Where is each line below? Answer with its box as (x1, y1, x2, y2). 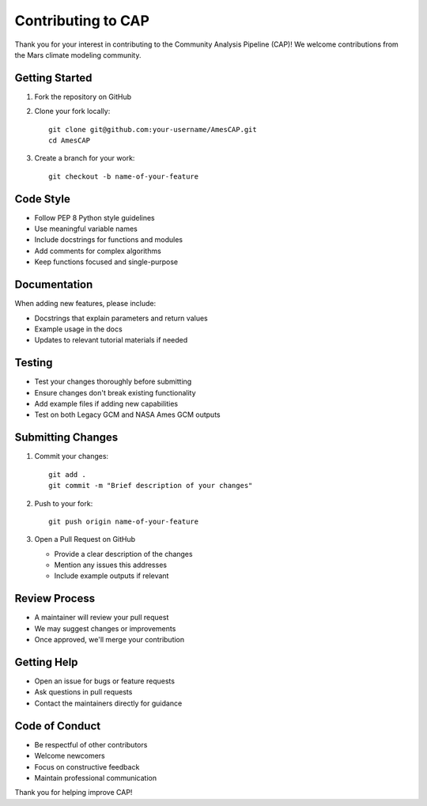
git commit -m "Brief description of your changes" (48, 481, 253, 490)
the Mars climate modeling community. (14, 50, 142, 59)
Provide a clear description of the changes (54, 549, 193, 558)
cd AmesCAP (48, 136, 91, 146)
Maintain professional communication (34, 773, 157, 782)
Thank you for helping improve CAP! (14, 788, 133, 797)
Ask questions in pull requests (34, 687, 133, 697)
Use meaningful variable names (34, 224, 138, 233)
